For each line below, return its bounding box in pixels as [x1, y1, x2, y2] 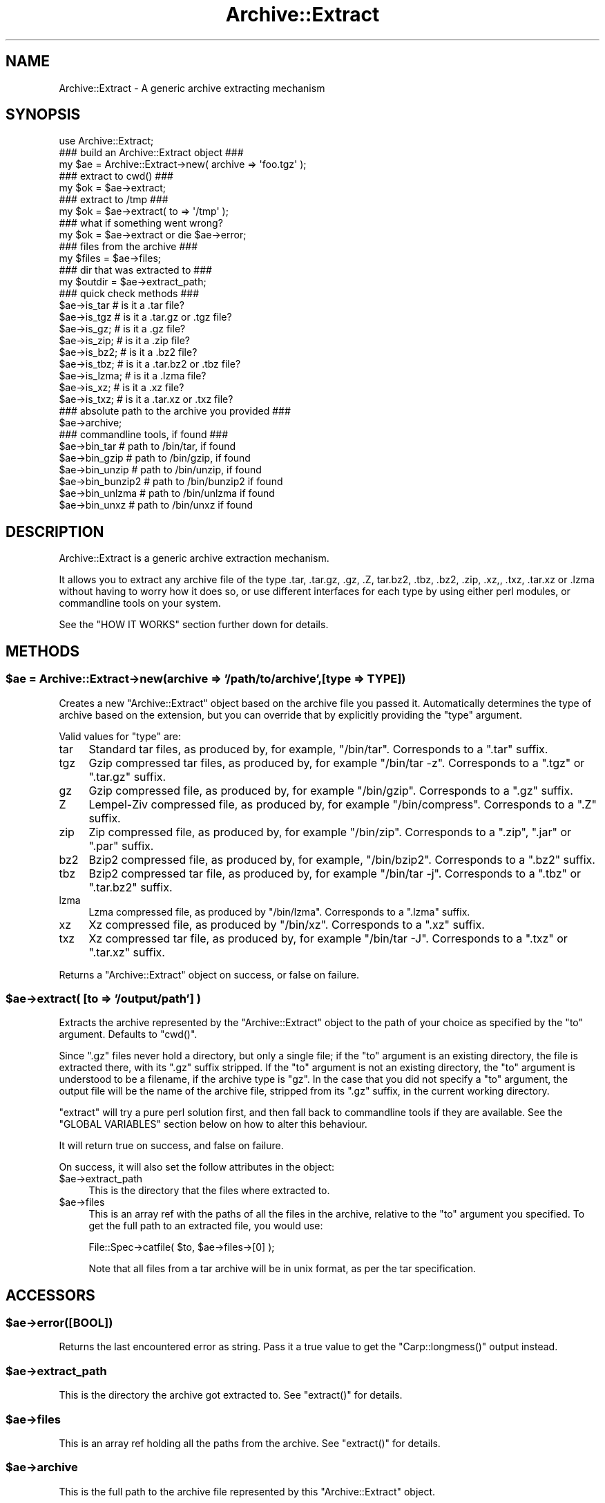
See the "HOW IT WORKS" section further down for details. [59, 618, 329, 631]
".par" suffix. [88, 838, 154, 853]
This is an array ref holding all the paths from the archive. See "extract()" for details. [59, 1437, 441, 1449]
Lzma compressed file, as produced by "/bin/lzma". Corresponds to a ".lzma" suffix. [88, 905, 470, 918]
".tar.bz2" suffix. [88, 880, 173, 894]
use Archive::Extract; [59, 135, 154, 147]
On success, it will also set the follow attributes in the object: [59, 1161, 335, 1173]
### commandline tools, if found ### [59, 428, 229, 441]
